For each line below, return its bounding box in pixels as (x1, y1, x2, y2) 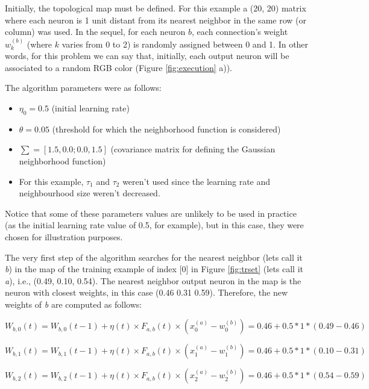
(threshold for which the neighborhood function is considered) (52, 122, 281, 135)
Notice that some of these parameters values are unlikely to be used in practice (5, 207, 297, 219)
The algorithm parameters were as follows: (5, 81, 162, 94)
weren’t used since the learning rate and (122, 175, 271, 187)
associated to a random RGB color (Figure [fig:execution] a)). (5, 61, 233, 73)
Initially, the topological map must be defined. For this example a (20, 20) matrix (5, 2, 306, 14)
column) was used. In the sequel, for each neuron (5, 25, 186, 38)
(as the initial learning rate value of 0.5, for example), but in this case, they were (5, 219, 304, 231)
